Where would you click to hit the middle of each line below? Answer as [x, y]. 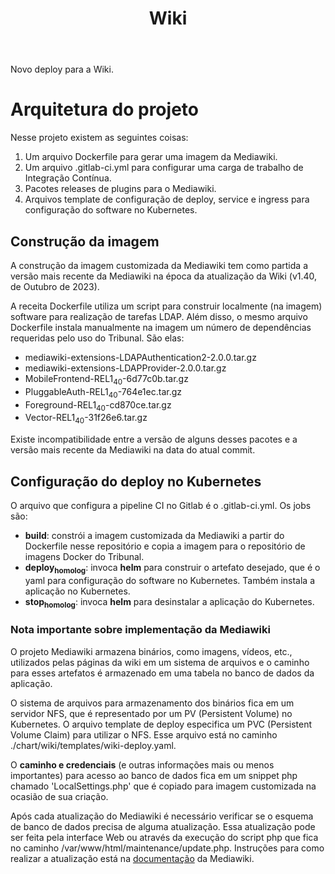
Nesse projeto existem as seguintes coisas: [99, 138]
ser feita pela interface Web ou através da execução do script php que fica [164, 837]
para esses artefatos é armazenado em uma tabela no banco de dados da [162, 673]
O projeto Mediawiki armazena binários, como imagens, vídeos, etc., [151, 651]
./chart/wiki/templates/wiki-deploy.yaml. [93, 745]
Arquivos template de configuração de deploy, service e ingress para [167, 199]
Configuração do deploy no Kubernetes [136, 481]
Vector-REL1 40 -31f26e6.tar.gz [86, 419]
